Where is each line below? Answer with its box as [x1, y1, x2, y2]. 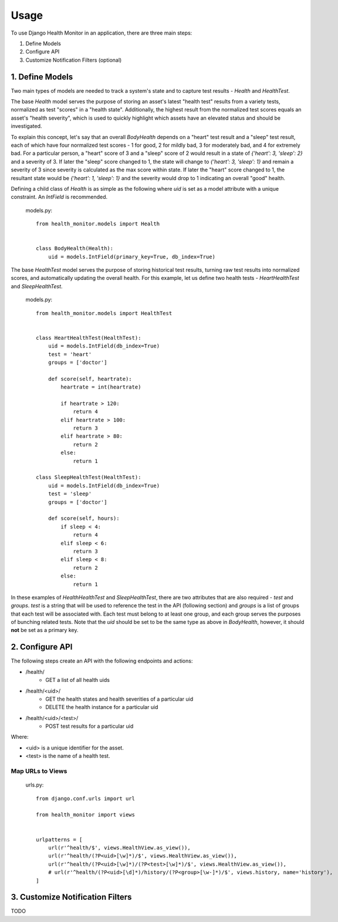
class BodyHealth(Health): [36, 245, 114, 252]
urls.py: [25, 781, 44, 789]
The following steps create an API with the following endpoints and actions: [11, 657, 193, 664]
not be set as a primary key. [11, 627, 79, 634]
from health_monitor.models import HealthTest [36, 310, 173, 316]
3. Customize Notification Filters [11, 892, 132, 902]
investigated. [11, 123, 42, 130]
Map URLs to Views [11, 767, 67, 775]
